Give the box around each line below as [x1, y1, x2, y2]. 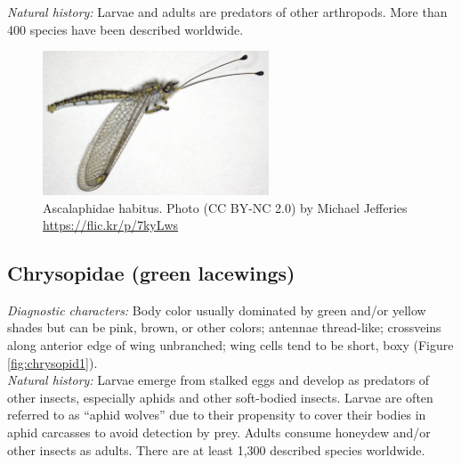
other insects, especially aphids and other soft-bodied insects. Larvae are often [7, 387, 433, 406]
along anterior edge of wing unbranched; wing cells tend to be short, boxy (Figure [7, 336, 454, 355]
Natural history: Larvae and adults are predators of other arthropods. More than [7, 3, 448, 20]
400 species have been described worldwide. [7, 20, 244, 38]
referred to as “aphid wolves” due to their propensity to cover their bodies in [7, 405, 426, 424]
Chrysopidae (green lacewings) [7, 259, 295, 287]
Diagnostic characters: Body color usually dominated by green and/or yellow [7, 300, 426, 319]
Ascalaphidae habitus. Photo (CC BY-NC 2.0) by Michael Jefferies [43, 198, 408, 216]
